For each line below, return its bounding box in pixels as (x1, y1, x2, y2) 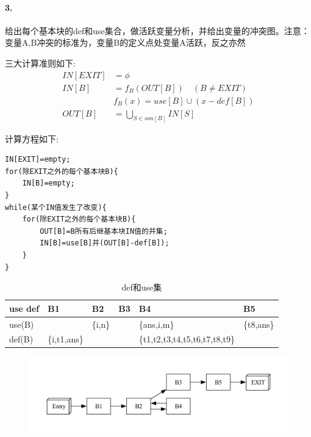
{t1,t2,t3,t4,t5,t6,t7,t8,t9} (138, 333, 235, 345)
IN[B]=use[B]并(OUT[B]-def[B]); (40, 239, 170, 248)
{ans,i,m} (138, 317, 174, 330)
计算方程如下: (5, 132, 59, 145)
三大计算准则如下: (5, 56, 76, 69)
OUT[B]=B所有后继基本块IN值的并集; (40, 226, 168, 236)
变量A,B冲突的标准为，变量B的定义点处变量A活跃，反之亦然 (5, 36, 246, 49)
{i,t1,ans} (48, 333, 84, 345)
